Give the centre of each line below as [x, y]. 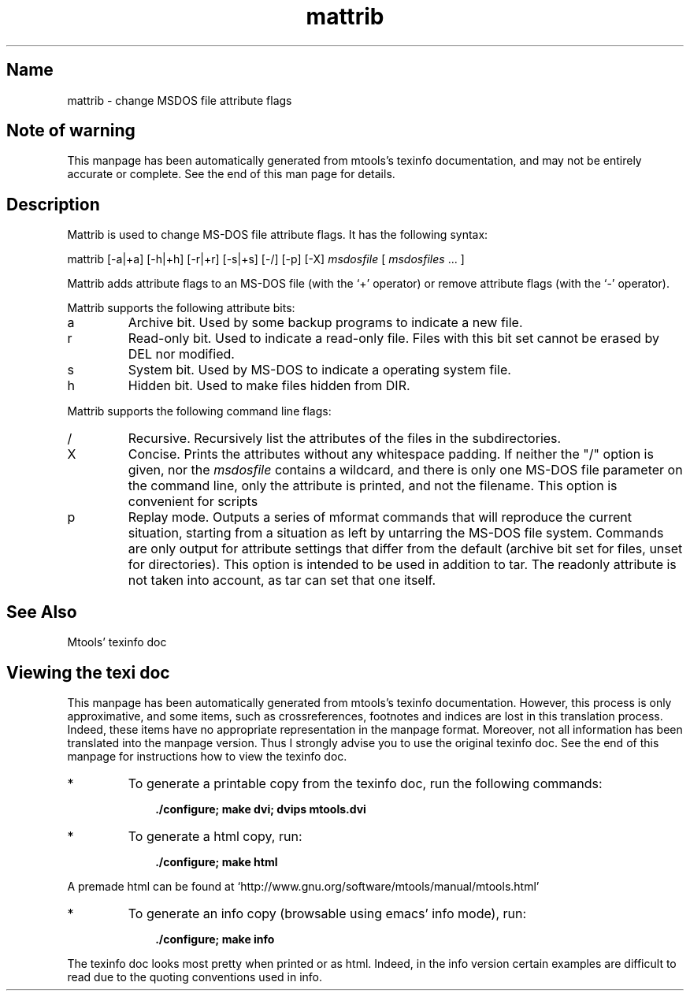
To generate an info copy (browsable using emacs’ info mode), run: [327, 913]
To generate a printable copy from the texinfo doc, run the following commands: [365, 783]
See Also [42, 612]
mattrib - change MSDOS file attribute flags [180, 100]
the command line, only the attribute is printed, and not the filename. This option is [373, 486]
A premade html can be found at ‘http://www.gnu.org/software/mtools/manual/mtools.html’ [303, 886]
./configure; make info [215, 939]
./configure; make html [217, 861]
